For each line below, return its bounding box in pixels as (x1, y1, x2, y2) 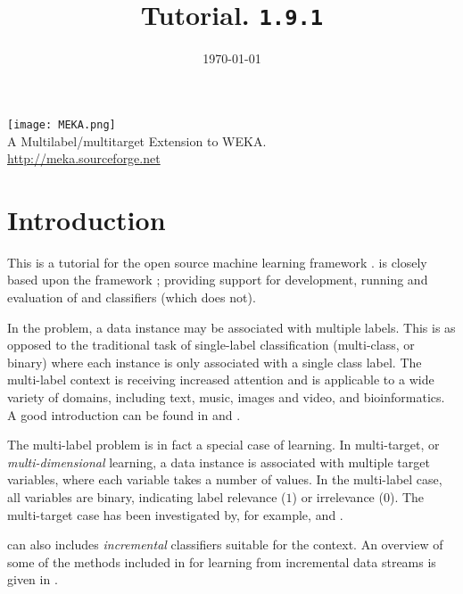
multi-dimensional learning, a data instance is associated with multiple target (7, 452, 430, 471)
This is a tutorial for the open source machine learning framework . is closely (7, 252, 427, 271)
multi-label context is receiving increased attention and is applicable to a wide (7, 370, 434, 389)
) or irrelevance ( (292, 487, 384, 506)
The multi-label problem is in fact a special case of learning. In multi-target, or (7, 435, 440, 454)
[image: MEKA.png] (7, 118, 116, 131)
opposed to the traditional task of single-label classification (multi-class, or (7, 335, 415, 354)
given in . (7, 570, 58, 589)
